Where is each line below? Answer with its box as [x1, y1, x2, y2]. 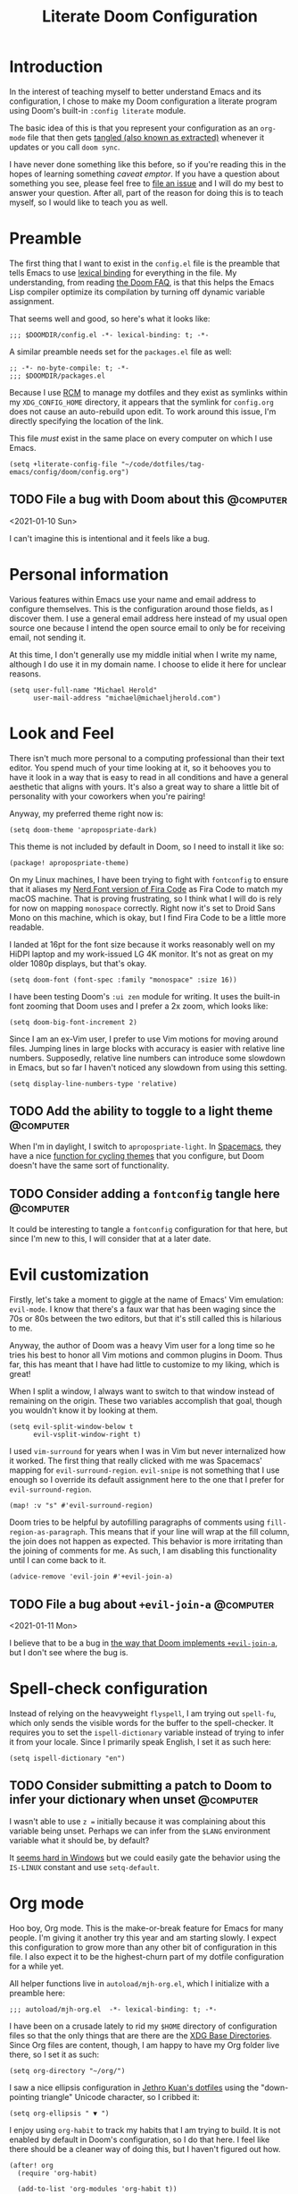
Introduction [9, 56, 103, 77]
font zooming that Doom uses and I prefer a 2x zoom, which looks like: [9, 1000, 269, 1011]
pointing [9, 2091, 40, 2102]
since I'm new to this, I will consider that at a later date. [9, 1233, 211, 1245]
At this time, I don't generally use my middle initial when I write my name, [9, 649, 277, 659]
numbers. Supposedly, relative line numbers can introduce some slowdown [9, 1052, 286, 1063]
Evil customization [9, 1264, 150, 1285]
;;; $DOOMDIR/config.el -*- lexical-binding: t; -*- [9, 330, 210, 339]
